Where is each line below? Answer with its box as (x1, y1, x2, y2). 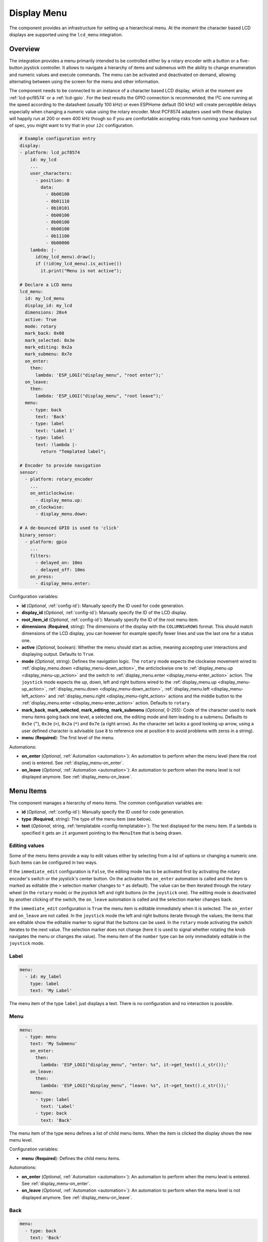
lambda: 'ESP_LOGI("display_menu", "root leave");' (35, 393, 164, 398)
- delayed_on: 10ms (35, 560, 83, 566)
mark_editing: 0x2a (25, 344, 72, 350)
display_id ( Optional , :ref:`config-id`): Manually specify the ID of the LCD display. (21, 610, 187, 616)
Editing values (9, 842, 45, 849)
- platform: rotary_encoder (25, 476, 93, 482)
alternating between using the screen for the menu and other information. (9, 78, 160, 84)
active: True (25, 316, 57, 322)
